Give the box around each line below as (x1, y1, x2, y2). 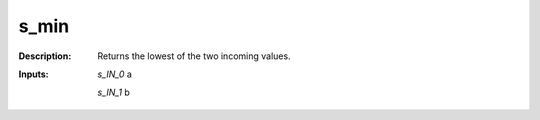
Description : (18, 50, 72, 62)
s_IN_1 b (97, 86, 130, 99)
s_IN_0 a (97, 68, 132, 80)
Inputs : (18, 68, 49, 80)
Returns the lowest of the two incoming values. (97, 50, 291, 62)
